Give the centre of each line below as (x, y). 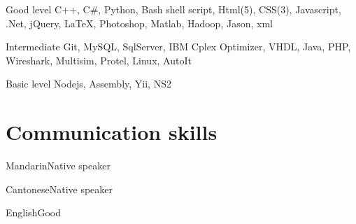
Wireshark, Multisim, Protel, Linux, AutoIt (99, 60)
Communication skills (112, 132)
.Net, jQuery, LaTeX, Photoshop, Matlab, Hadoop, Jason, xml (139, 23)
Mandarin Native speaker (58, 166)
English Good (33, 212)
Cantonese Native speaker (59, 189)
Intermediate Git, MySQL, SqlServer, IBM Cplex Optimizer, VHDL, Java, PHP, (178, 47)
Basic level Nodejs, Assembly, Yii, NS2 (88, 84)
